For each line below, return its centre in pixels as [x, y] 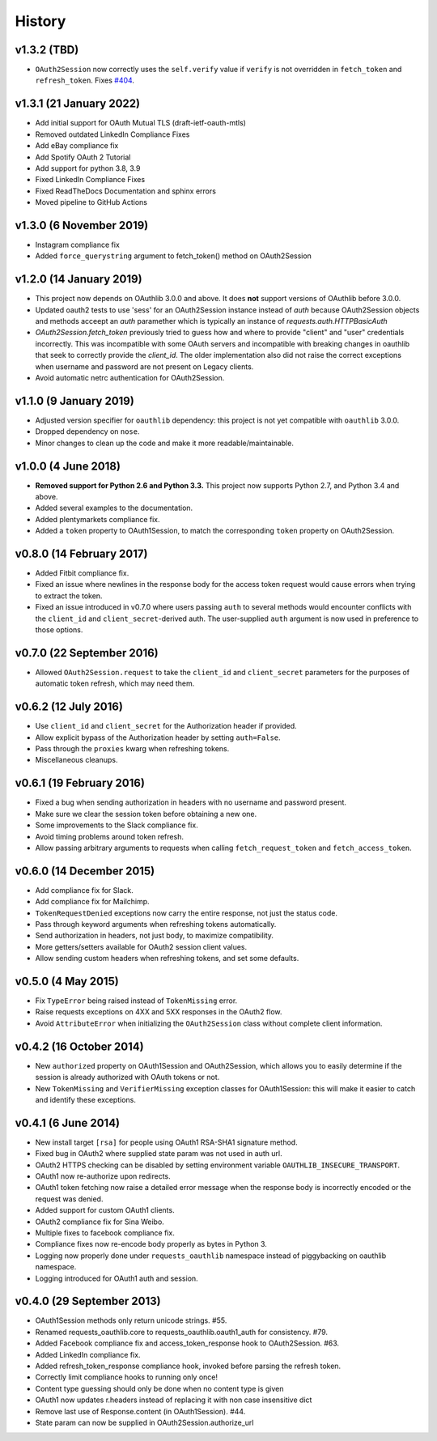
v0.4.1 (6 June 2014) [68, 1122]
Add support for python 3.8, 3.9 [88, 168]
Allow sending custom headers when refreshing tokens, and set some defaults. [167, 959]
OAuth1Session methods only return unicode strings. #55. [131, 1320]
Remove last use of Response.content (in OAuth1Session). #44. [140, 1411]
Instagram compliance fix [78, 244]
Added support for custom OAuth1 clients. [105, 1210]
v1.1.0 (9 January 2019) [75, 401]
